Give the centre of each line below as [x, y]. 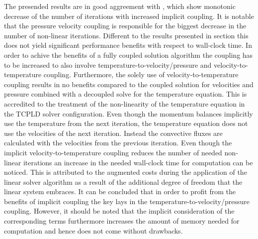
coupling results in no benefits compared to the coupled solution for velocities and [129, 84]
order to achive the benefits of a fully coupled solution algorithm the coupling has [129, 55]
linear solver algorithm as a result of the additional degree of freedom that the [123, 181]
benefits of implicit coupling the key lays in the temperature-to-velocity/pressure [127, 201]
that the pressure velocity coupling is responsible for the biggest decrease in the [125, 26]
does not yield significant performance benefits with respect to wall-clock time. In [128, 45]
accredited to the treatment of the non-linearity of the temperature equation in [125, 103]
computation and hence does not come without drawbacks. [93, 230]
